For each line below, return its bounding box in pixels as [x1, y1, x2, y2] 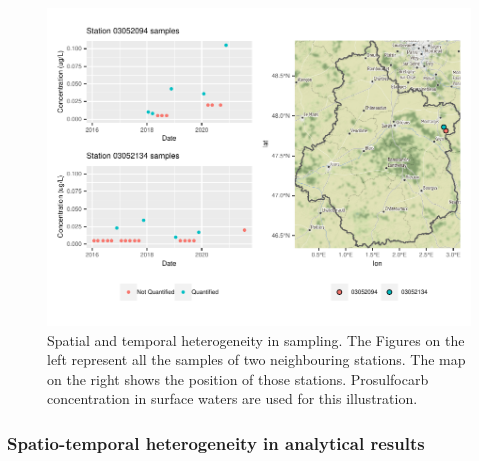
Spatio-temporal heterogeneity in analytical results [7, 430, 425, 455]
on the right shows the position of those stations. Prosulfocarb [47, 368, 429, 389]
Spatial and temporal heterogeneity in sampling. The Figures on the [47, 329, 465, 350]
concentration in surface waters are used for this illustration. [47, 388, 418, 409]
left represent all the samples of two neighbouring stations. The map [47, 349, 466, 370]
